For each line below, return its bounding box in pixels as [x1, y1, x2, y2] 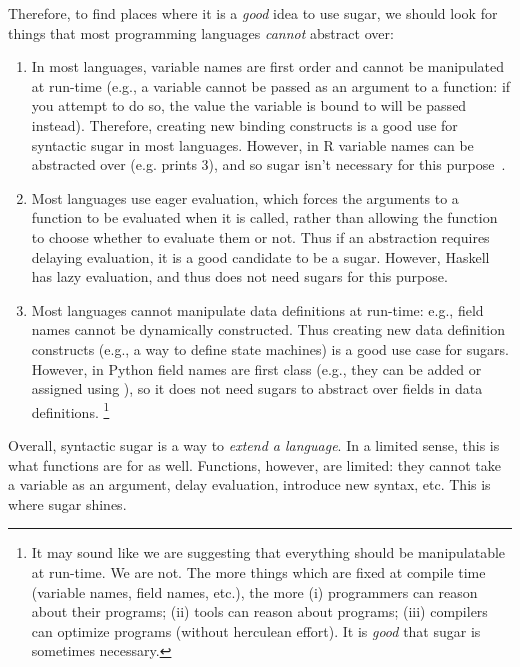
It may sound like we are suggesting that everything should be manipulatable [31, 542, 506, 563]
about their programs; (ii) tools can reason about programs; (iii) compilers [31, 601, 488, 622]
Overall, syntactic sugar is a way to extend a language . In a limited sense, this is [8, 434, 500, 455]
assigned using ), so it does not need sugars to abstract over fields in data [31, 378, 483, 399]
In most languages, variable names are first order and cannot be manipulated [31, 56, 505, 77]
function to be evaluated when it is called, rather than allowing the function [31, 207, 498, 228]
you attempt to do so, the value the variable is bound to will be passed [31, 95, 467, 116]
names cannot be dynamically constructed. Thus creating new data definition [31, 319, 506, 340]
